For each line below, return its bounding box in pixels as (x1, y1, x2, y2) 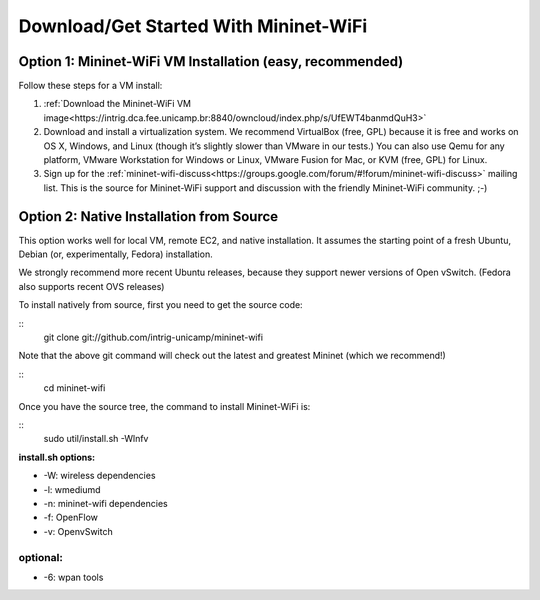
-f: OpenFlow (43, 511, 99, 524)
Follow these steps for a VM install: (18, 80, 163, 92)
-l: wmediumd (43, 483, 101, 495)
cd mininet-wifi (43, 382, 106, 394)
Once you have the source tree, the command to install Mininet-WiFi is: (18, 400, 311, 412)
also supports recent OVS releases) (18, 280, 165, 292)
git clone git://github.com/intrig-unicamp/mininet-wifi (43, 331, 264, 344)
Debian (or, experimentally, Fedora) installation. (18, 248, 214, 260)
